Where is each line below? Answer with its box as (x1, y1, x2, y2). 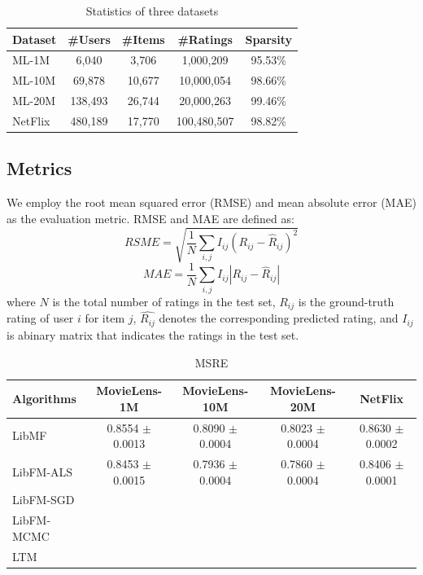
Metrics (7, 156, 72, 181)
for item (85, 309, 125, 327)
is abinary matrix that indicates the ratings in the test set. (7, 326, 299, 343)
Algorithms (12, 389, 76, 406)
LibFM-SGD (12, 491, 75, 508)
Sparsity (245, 30, 292, 47)
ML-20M (12, 92, 56, 109)
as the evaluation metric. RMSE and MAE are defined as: (7, 209, 294, 226)
